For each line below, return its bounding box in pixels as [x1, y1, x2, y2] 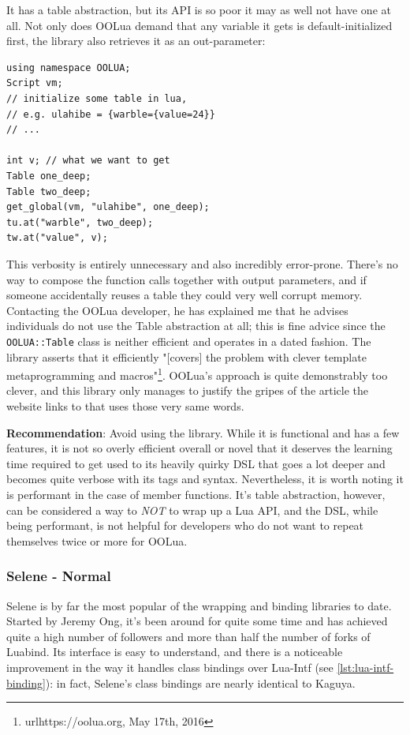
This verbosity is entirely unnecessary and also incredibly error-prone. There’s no [6, 255, 398, 272]
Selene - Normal [6, 566, 111, 586]
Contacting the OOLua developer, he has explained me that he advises [6, 302, 348, 318]
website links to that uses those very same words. [6, 397, 244, 414]
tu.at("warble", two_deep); [6, 216, 154, 228]
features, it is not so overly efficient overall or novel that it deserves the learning [6, 440, 393, 456]
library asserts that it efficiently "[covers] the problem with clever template [6, 348, 367, 365]
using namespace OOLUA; [6, 62, 131, 73]
